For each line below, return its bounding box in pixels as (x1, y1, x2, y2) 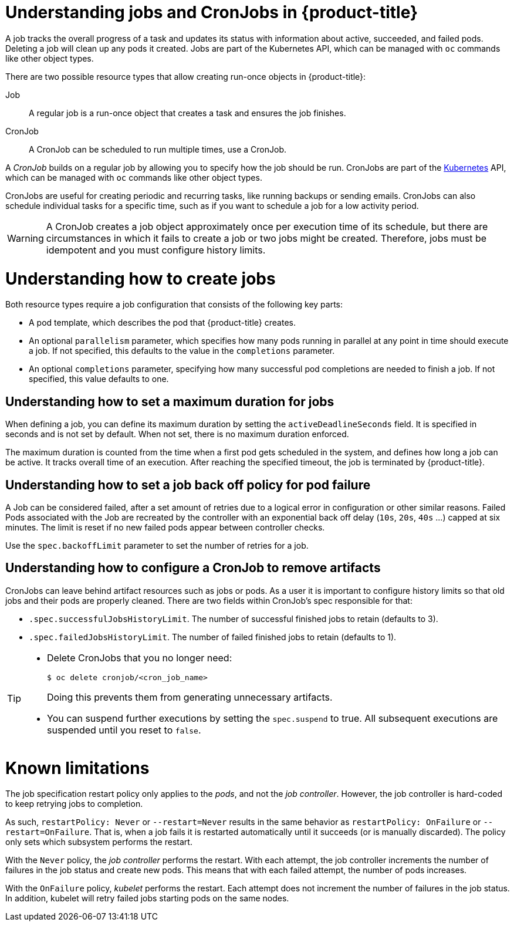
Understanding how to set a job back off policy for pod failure (5, 477, 371, 492)
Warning (7, 232, 44, 244)
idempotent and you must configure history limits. (46, 244, 266, 256)
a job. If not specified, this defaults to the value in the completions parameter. (29, 346, 335, 356)
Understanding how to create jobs (5, 268, 276, 289)
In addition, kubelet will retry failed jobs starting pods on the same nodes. (5, 893, 289, 904)
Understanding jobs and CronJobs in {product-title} (5, 2, 418, 22)
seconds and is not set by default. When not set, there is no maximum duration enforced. (5, 429, 349, 440)
